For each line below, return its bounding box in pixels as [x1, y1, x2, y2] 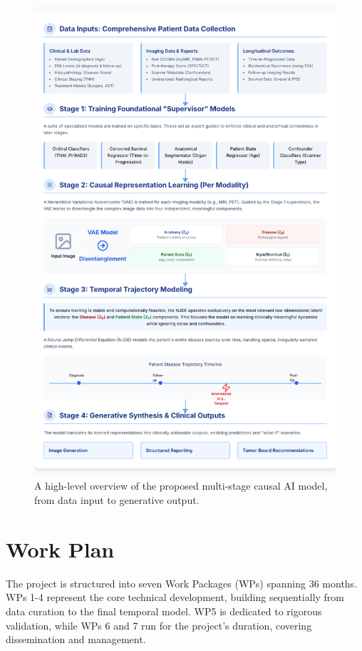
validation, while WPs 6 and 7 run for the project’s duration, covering [6, 617, 312, 632]
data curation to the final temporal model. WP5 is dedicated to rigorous [6, 603, 322, 618]
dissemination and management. [6, 632, 146, 647]
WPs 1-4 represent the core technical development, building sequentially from [6, 590, 345, 605]
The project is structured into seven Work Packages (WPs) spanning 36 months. [6, 575, 358, 590]
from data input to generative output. [34, 493, 200, 508]
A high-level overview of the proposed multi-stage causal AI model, [34, 478, 328, 493]
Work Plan [6, 534, 115, 563]
